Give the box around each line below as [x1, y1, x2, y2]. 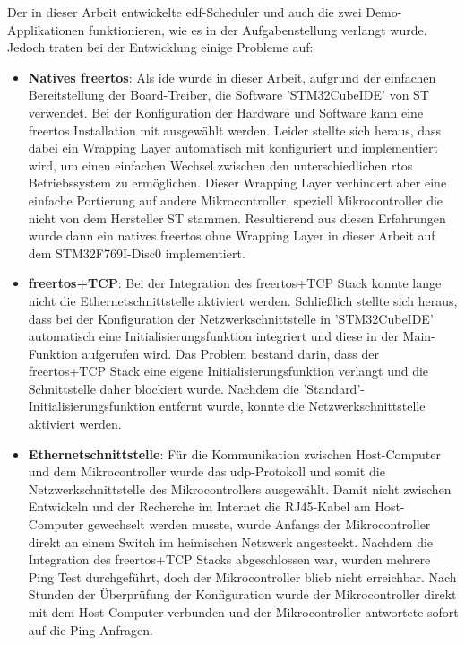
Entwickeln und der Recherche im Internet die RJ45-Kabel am [28, 497, 371, 516]
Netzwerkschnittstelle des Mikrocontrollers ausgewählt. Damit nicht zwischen [28, 479, 452, 498]
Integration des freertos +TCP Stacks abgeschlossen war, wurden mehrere [28, 550, 431, 569]
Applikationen [7, 20, 85, 39]
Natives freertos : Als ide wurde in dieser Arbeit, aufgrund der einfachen [28, 67, 436, 86]
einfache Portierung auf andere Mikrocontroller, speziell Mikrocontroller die [28, 190, 443, 209]
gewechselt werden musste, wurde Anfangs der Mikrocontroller [87, 515, 431, 534]
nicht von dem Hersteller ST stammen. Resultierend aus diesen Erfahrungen [28, 208, 446, 227]
